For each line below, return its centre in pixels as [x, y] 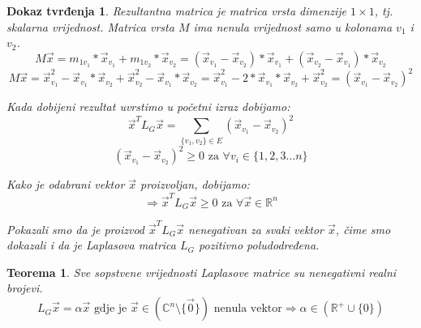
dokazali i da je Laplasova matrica [91, 245]
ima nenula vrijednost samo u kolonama [293, 26]
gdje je [110, 309]
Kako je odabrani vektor [66, 184]
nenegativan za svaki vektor [256, 229]
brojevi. [25, 288]
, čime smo [363, 229]
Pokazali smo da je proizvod [75, 229]
